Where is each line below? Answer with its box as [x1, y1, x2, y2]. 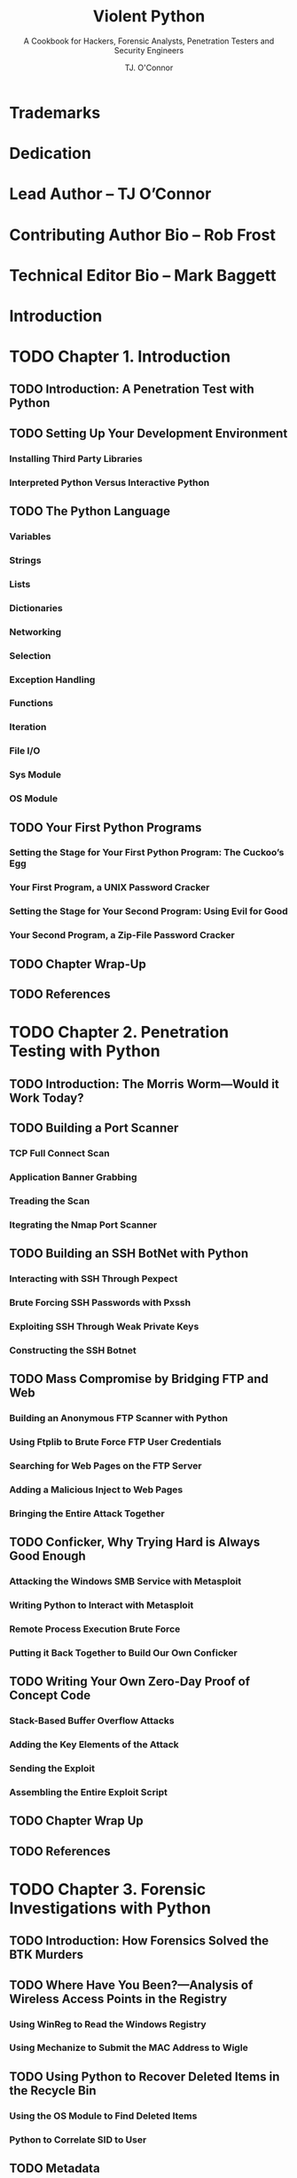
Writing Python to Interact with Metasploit [9, 1599, 194, 1611]
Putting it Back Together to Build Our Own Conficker [9, 1646, 238, 1658]
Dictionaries [9, 601, 64, 614]
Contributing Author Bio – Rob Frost [9, 225, 277, 245]
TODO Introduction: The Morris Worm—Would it [9, 1077, 279, 1092]
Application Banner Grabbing [9, 1171, 137, 1183]
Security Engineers [113, 44, 184, 55]
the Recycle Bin [9, 2083, 97, 2098]
